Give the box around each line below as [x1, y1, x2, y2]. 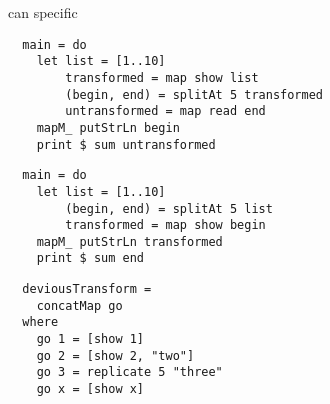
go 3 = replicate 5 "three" [36, 365, 223, 380]
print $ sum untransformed [36, 137, 216, 152]
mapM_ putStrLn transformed [36, 234, 223, 249]
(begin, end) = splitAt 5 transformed [65, 87, 323, 102]
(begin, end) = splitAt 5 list [65, 201, 273, 216]
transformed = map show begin [65, 218, 266, 233]
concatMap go [36, 298, 123, 313]
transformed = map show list [65, 70, 259, 85]
